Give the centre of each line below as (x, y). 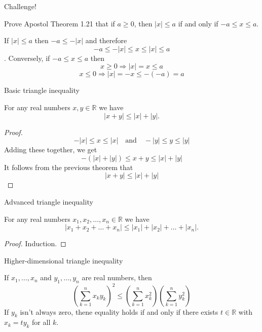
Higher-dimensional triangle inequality (64, 260)
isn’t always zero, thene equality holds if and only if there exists (119, 311)
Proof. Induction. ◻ (35, 243)
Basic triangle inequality (42, 90)
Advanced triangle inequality (49, 201)
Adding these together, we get (51, 150)
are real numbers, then (117, 277)
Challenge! (20, 6)
